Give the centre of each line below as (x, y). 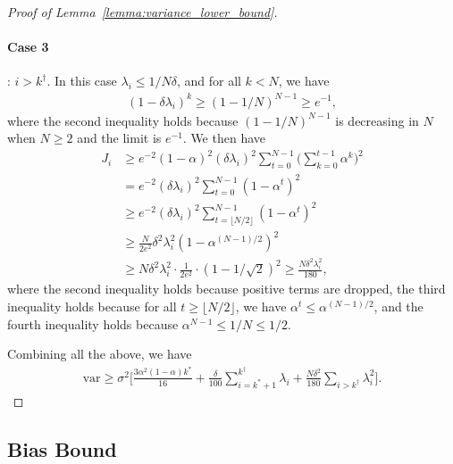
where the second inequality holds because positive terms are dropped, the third (226, 289)
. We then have (224, 138)
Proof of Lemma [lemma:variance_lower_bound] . (143, 12)
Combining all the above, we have (100, 354)
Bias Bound (62, 448)
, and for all (209, 81)
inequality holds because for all (92, 307)
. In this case (82, 81)
